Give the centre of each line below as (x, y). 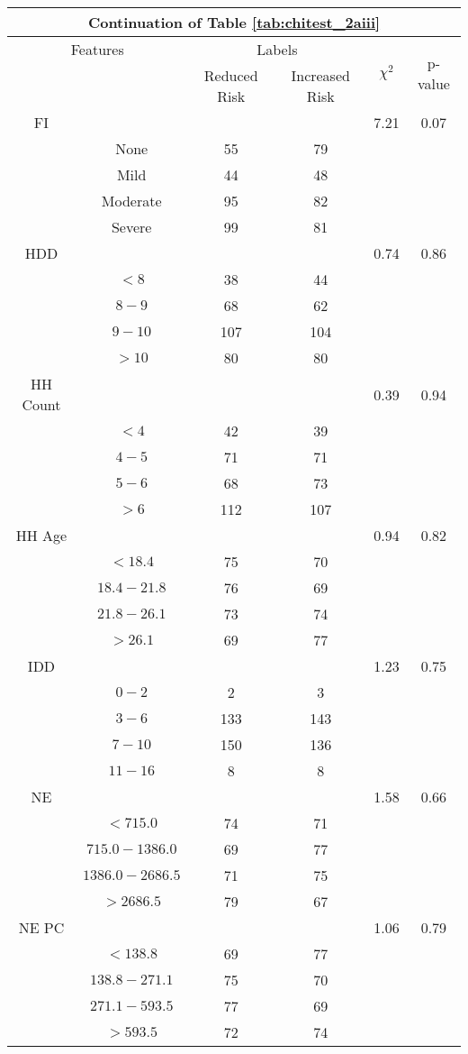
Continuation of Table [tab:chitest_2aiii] (234, 22)
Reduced (231, 75)
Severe (131, 227)
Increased (320, 75)
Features (97, 49)
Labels (277, 49)
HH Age (41, 535)
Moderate (131, 201)
